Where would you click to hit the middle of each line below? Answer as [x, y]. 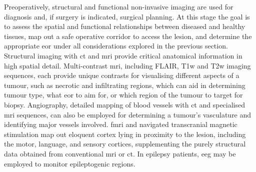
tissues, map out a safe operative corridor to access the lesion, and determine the [128, 36]
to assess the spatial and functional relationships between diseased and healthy [125, 26]
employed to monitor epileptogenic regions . [70, 163]
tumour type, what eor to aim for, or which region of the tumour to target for [123, 95]
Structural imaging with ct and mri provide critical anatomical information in [123, 55]
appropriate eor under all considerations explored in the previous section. [116, 46]
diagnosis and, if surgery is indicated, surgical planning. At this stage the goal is [127, 16]
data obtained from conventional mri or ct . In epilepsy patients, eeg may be [120, 153]
